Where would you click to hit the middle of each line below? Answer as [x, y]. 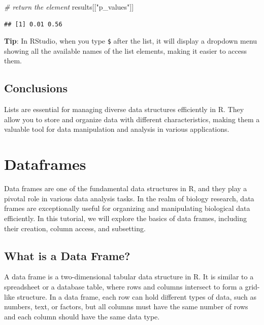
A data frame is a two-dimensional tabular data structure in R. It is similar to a [129, 277]
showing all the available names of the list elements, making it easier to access [126, 50]
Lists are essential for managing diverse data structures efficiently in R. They [124, 109]
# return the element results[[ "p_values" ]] [69, 7]
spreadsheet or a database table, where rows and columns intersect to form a [124, 286]
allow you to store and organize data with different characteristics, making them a [132, 119]
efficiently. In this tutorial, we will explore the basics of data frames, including [125, 218]
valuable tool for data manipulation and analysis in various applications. [117, 129]
